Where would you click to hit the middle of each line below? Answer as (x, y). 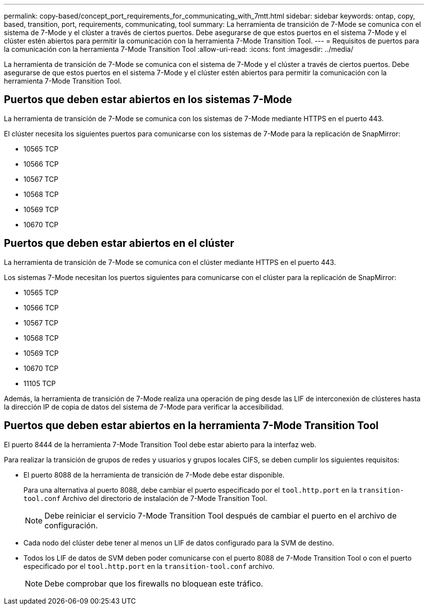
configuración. (71, 525)
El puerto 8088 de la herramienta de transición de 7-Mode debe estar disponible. (154, 475)
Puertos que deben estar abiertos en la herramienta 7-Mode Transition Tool (191, 426)
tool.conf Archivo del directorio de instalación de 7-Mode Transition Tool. (145, 498)
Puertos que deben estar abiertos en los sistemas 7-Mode (148, 100)
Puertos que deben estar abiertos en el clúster (119, 243)
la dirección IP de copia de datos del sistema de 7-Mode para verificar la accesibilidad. (144, 407)
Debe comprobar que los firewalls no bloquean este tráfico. (154, 583)
